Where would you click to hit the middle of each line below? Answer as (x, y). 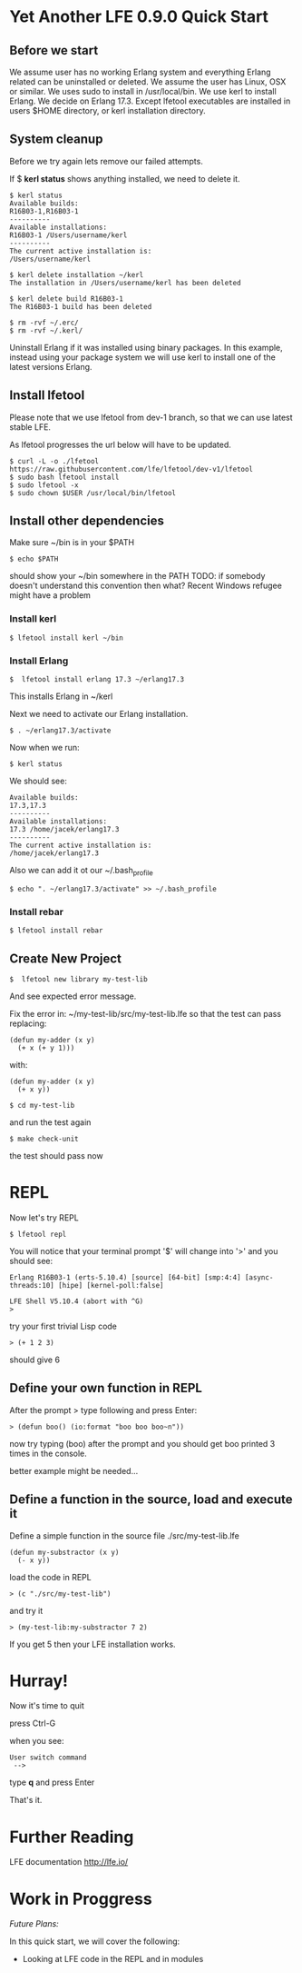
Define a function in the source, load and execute (151, 1500)
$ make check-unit (44, 1139)
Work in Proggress (81, 1899)
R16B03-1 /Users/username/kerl (68, 235)
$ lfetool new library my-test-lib (78, 979)
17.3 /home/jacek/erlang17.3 (64, 830)
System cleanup (56, 140)
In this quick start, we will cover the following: (95, 1941)
